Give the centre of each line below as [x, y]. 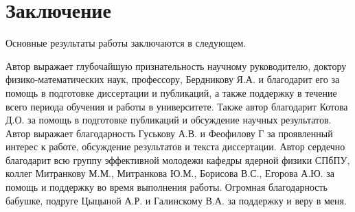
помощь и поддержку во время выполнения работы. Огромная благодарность [167, 187]
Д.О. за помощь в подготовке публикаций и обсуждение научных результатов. [169, 120]
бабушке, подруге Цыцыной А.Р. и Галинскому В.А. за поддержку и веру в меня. [176, 200]
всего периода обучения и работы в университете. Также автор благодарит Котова [177, 106]
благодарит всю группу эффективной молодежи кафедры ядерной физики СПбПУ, [178, 160]
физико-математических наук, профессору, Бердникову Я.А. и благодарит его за [173, 79]
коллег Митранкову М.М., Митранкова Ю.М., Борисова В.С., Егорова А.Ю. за [170, 173]
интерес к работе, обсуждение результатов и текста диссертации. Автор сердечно [175, 146]
